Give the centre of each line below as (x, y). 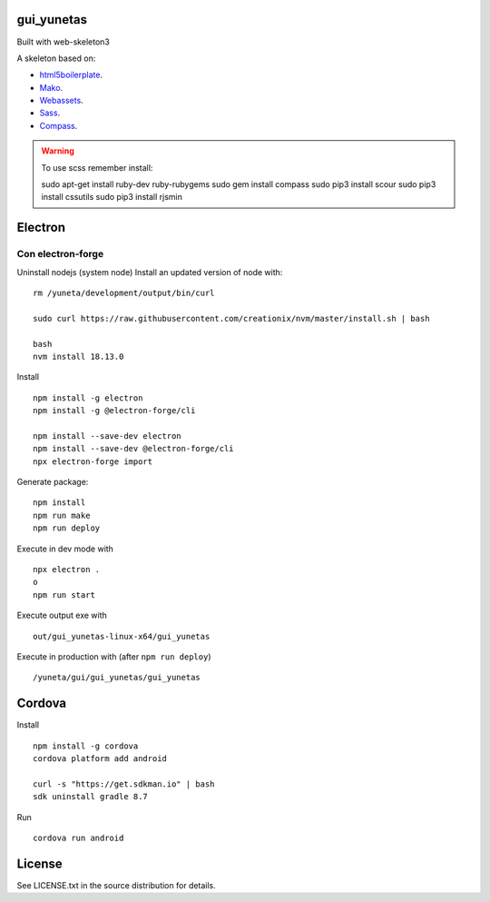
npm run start (64, 595)
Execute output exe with (62, 615)
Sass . (50, 113)
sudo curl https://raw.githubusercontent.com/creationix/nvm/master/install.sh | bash (231, 318)
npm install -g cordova (86, 746)
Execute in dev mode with (65, 549)
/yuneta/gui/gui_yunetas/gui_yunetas (117, 678)
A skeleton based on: (56, 58)
